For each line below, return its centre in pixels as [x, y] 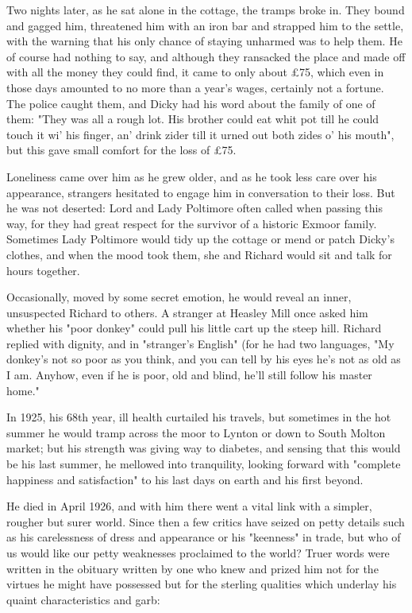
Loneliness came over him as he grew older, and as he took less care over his [192, 176]
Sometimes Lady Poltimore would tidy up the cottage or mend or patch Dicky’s [200, 239]
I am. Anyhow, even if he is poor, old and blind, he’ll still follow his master [189, 375]
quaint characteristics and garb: [83, 599]
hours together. [43, 270]
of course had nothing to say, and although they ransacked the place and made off [206, 56]
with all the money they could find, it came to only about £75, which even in [195, 72]
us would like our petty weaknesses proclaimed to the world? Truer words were [198, 553]
